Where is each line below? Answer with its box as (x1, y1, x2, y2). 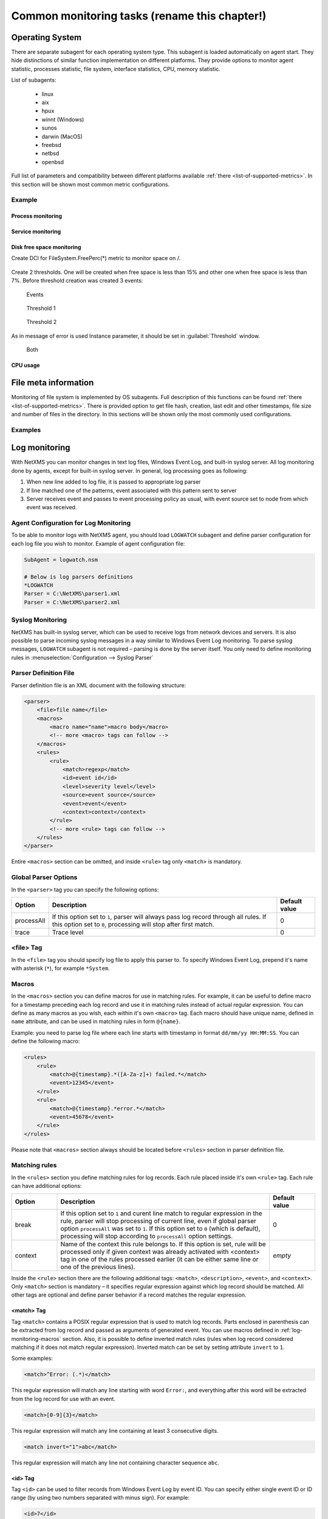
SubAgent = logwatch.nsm (24, 556, 98, 563)
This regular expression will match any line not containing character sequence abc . (11, 1459, 220, 1466)
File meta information (11, 377, 94, 388)
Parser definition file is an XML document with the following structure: (11, 681, 186, 689)
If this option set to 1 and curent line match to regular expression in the (60, 1209, 262, 1218)
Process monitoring (11, 213, 63, 220)
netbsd (41, 149, 60, 157)
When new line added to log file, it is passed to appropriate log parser (26, 478, 201, 485)
